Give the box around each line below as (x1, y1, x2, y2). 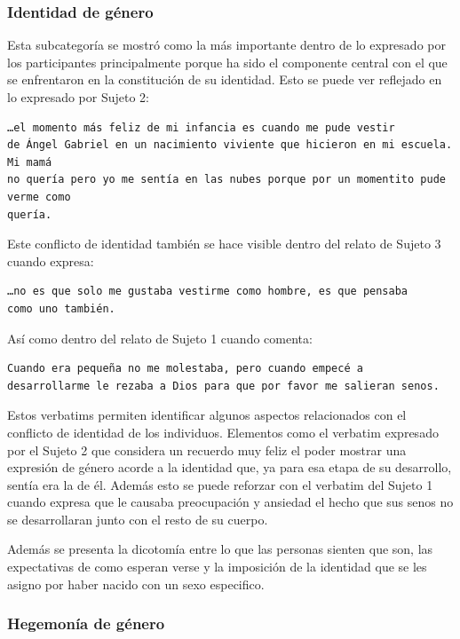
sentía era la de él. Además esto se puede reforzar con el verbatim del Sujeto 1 (7, 475, 433, 493)
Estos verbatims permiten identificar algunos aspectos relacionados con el (7, 406, 407, 424)
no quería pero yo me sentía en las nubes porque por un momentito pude (7, 173, 446, 186)
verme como (7, 190, 71, 203)
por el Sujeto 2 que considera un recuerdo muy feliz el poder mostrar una (7, 440, 407, 459)
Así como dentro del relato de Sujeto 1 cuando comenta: (7, 328, 313, 347)
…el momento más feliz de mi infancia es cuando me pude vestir (7, 121, 395, 134)
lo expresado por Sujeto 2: (7, 88, 150, 106)
